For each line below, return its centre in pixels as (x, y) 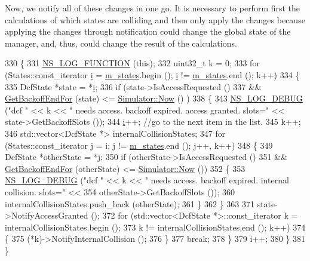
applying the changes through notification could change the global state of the (148, 31)
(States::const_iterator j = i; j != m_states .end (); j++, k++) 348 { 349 (139, 145)
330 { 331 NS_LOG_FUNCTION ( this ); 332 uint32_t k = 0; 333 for (132, 63)
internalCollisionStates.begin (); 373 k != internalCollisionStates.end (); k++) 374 (155, 227)
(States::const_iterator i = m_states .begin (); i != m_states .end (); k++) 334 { (152, 74)
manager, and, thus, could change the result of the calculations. (121, 43)
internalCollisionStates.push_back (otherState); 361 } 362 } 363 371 (130, 203)
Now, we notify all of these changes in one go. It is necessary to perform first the (153, 8)
